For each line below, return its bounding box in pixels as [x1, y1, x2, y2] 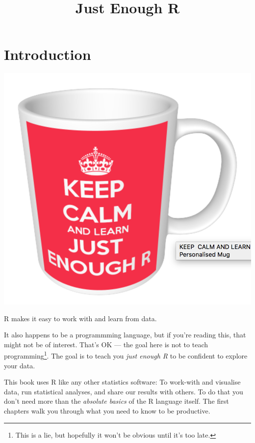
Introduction [4, 44, 91, 64]
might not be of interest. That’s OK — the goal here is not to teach [4, 339, 208, 349]
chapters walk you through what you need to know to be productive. [4, 406, 210, 416]
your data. [4, 360, 35, 370]
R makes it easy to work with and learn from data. [4, 313, 157, 323]
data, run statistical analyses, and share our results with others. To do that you [4, 386, 243, 396]
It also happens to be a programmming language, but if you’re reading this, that [4, 330, 246, 340]
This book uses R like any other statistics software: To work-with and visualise [4, 377, 241, 387]
